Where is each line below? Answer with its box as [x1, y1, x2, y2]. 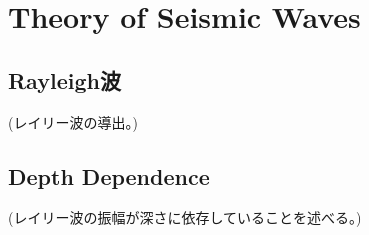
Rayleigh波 [8, 64, 121, 95]
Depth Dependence [8, 160, 210, 191]
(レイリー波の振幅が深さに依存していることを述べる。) [8, 207, 362, 228]
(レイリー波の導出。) [8, 111, 138, 132]
